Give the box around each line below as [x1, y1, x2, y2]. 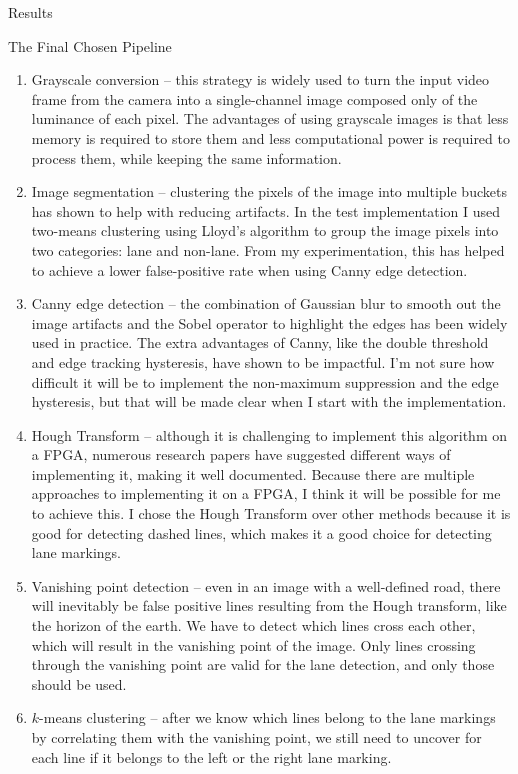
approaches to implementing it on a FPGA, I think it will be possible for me [31, 483, 501, 504]
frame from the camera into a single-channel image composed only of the [31, 88, 478, 109]
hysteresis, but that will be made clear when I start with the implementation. [31, 391, 507, 412]
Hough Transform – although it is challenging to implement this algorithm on [31, 424, 508, 445]
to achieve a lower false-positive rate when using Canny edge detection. [31, 259, 468, 280]
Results [8, 2, 53, 22]
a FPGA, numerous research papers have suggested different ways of [31, 444, 451, 465]
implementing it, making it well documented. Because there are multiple [31, 463, 475, 484]
